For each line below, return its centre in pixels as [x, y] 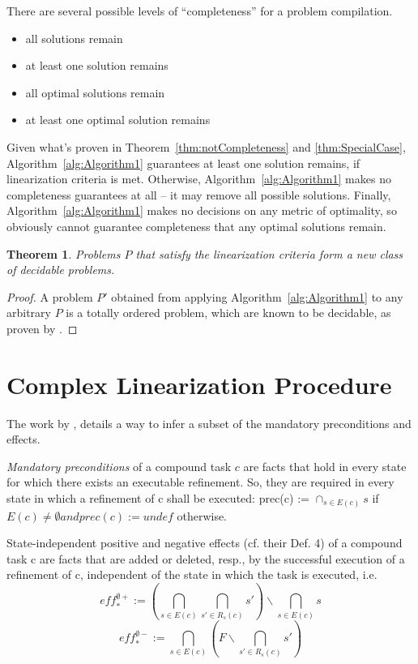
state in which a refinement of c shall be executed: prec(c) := [158, 498]
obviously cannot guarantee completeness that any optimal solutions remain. [196, 226]
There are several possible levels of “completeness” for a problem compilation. [200, 11]
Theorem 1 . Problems [64, 253]
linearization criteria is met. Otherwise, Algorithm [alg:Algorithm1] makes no [199, 179]
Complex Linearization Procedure [199, 384]
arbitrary [29, 313]
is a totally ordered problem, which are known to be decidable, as [228, 313]
